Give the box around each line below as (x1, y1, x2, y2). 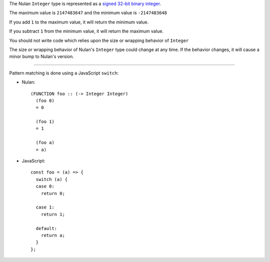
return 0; (40, 190, 65, 196)
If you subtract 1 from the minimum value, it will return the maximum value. (9, 28, 163, 34)
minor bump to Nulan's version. (9, 53, 74, 59)
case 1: (35, 204, 54, 210)
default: (35, 225, 57, 231)
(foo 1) (35, 119, 54, 124)
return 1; (40, 211, 65, 217)
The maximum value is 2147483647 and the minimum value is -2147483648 (9, 10, 167, 16)
